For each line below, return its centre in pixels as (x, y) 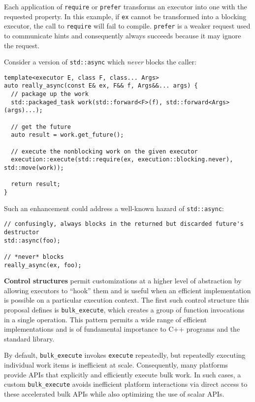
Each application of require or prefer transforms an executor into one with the (126, 6)
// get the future (41, 127)
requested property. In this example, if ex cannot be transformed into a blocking (125, 16)
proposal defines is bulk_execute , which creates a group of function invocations (124, 310)
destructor (22, 232)
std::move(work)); (34, 168)
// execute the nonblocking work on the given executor (104, 151)
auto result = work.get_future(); (67, 135)
